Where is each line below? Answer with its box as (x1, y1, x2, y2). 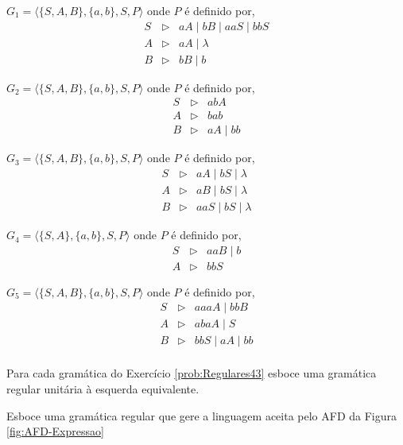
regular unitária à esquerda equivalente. (6, 381, 200, 397)
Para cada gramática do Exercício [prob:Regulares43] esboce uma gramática (6, 365, 377, 381)
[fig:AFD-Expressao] (6, 423, 104, 439)
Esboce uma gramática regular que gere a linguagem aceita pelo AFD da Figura (6, 407, 397, 424)
